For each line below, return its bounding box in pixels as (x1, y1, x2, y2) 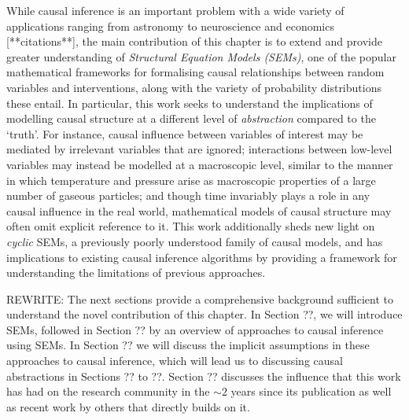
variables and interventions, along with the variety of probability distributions (6, 79, 381, 95)
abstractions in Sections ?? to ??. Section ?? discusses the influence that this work (6, 367, 401, 384)
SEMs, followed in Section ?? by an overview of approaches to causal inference (6, 321, 384, 337)
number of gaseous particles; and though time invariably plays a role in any (6, 187, 370, 204)
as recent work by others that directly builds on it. (6, 398, 250, 414)
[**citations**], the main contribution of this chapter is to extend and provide (6, 33, 382, 50)
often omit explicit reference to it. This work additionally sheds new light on (6, 218, 375, 234)
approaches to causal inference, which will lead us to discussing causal (6, 352, 343, 369)
